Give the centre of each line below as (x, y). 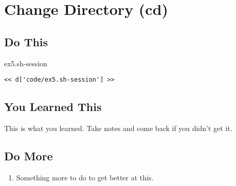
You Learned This (53, 107)
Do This (26, 41)
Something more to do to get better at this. (85, 177)
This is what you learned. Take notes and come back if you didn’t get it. (118, 128)
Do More (29, 156)
